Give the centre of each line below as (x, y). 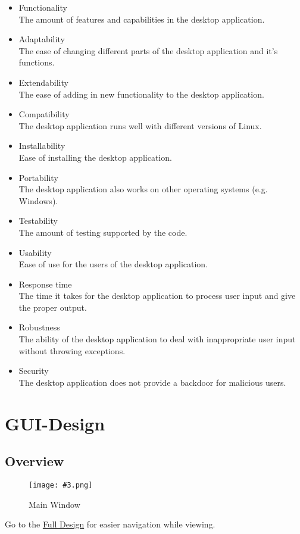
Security (34, 371)
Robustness (39, 327)
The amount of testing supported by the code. (103, 232)
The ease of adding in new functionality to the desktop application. (141, 94)
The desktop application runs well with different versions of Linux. (140, 125)
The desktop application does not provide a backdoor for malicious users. (152, 382)
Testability (38, 221)
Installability (42, 146)
